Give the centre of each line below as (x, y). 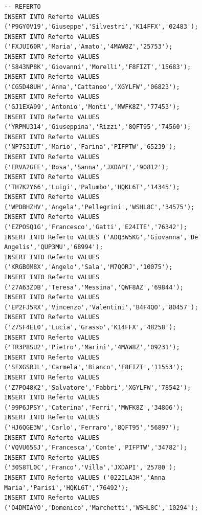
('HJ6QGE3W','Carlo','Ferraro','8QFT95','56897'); (92, 427)
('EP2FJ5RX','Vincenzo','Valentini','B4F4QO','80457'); (101, 307)
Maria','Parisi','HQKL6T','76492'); (66, 488)
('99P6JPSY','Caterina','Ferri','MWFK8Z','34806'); (94, 407)
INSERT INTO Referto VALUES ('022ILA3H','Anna (85, 477)
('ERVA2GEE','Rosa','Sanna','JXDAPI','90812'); (87, 167)
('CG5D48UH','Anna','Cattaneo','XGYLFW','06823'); (92, 87)
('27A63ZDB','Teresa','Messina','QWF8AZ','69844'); (94, 287)
